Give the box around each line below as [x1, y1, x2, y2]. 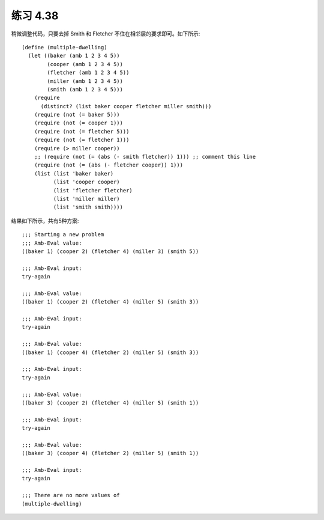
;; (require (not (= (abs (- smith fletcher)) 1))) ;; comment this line [34, 153, 256, 161]
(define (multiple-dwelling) [22, 44, 107, 50]
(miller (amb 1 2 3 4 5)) [47, 78, 123, 84]
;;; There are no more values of [22, 492, 120, 499]
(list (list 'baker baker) [34, 170, 114, 177]
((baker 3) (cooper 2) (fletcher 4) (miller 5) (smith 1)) [22, 399, 199, 406]
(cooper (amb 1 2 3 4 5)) [47, 61, 123, 67]
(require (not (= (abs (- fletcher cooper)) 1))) [34, 162, 183, 168]
